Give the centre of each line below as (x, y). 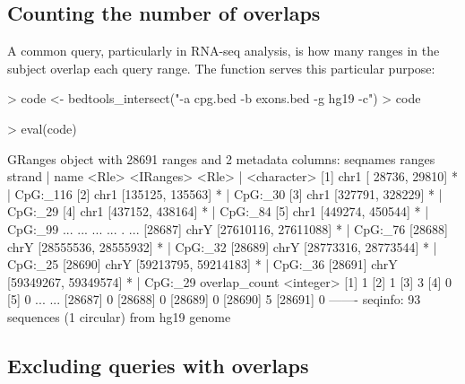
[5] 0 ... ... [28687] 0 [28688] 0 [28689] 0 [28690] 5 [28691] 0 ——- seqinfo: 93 (214, 299)
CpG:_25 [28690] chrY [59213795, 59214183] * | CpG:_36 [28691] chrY (202, 264)
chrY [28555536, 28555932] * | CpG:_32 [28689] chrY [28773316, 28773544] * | (222, 246)
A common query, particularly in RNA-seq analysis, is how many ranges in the (224, 51)
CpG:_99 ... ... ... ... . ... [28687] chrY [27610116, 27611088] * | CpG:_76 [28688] (228, 228)
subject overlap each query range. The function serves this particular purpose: (221, 68)
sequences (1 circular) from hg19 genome (119, 316)
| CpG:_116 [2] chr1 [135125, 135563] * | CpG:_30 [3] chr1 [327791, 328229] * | (225, 193)
